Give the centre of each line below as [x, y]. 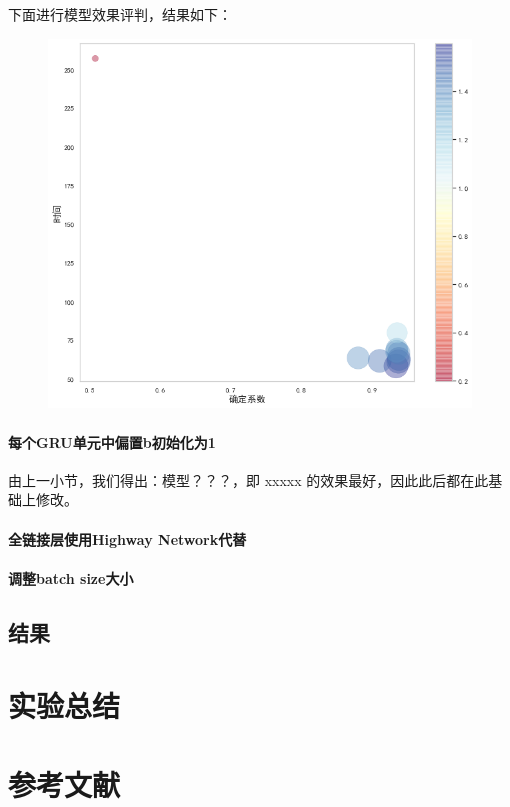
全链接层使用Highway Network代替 [127, 538]
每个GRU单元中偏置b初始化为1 [112, 441]
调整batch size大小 [71, 577]
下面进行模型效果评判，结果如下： [120, 14]
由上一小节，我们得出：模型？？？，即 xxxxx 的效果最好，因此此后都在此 [248, 479]
